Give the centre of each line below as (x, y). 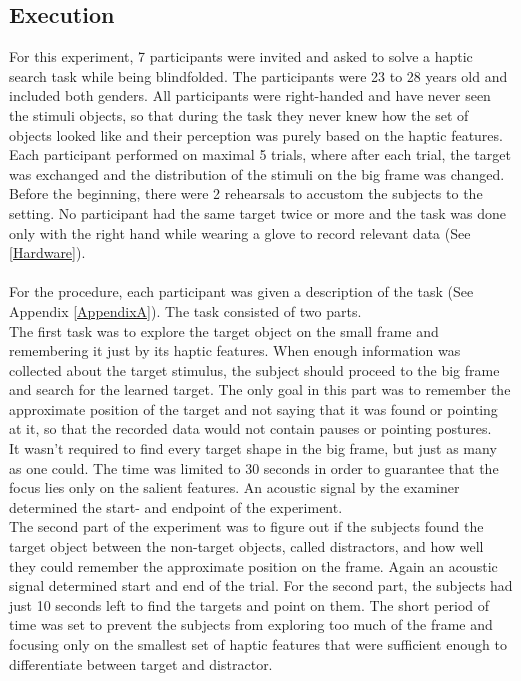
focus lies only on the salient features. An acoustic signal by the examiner (234, 487)
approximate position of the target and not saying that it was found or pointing (253, 408)
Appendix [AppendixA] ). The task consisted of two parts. (185, 310)
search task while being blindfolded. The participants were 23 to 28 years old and (258, 75)
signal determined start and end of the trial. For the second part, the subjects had (261, 585)
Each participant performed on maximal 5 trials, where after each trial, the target (260, 154)
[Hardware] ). (47, 252)
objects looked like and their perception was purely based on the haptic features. (256, 134)
